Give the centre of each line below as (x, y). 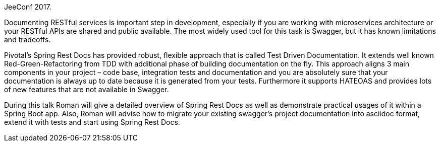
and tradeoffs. (27, 40)
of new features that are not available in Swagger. (87, 89)
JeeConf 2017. (28, 7)
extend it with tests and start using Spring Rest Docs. (92, 122)
